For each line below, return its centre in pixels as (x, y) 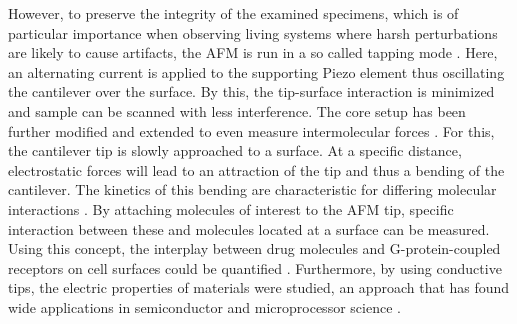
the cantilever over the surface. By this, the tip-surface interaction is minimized (251, 91)
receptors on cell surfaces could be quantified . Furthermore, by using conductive (255, 267)
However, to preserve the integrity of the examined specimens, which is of (233, 13)
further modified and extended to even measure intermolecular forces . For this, (251, 130)
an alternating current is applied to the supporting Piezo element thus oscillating (256, 71)
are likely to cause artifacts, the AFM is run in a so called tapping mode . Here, (253, 52)
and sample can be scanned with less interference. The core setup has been (237, 110)
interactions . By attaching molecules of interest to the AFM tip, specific (231, 208)
